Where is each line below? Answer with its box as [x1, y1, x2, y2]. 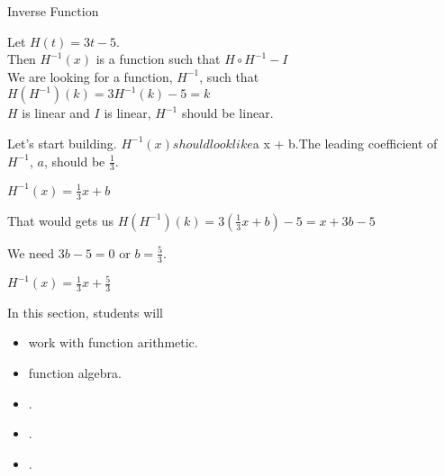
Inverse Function [7, 2, 99, 20]
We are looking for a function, [7, 67, 173, 85]
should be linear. [181, 103, 274, 122]
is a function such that [95, 49, 221, 68]
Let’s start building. [7, 133, 117, 152]
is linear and [22, 103, 90, 122]
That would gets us [7, 211, 114, 229]
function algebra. [28, 364, 122, 382]
